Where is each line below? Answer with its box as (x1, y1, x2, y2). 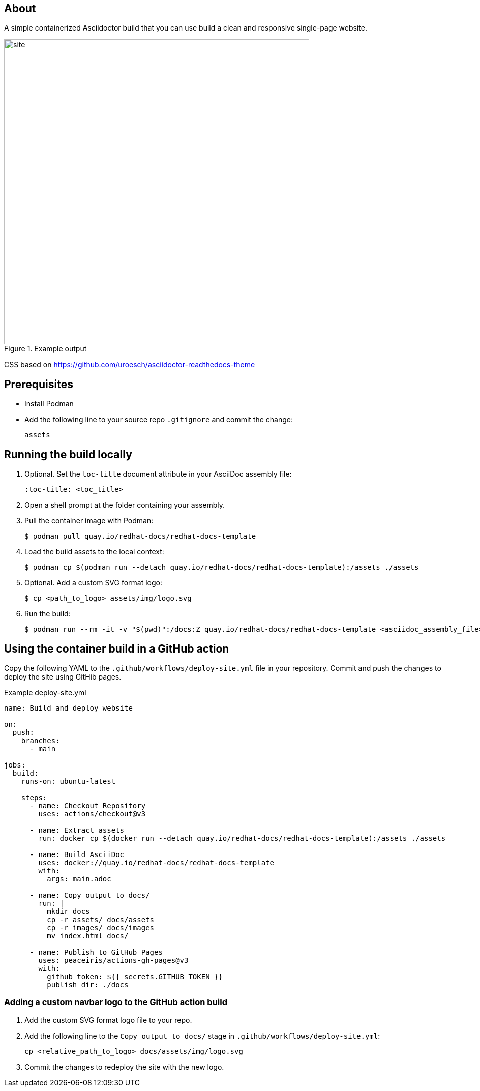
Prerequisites (4, 377, 73, 391)
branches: (21, 736, 60, 745)
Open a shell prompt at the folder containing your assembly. (24, 500, 225, 510)
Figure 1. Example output (4, 344, 87, 353)
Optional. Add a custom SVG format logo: (24, 578, 163, 587)
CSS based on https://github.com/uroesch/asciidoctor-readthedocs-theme (4, 360, 255, 369)
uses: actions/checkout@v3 (38, 809, 146, 818)
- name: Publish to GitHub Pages (29, 948, 163, 956)
